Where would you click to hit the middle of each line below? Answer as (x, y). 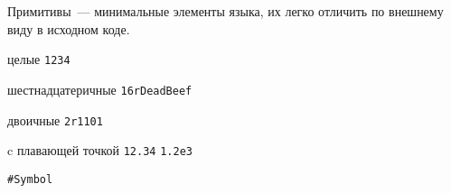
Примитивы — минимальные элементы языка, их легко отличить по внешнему (225, 11)
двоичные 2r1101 (55, 119)
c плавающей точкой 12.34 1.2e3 (100, 150)
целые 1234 (39, 59)
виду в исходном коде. (69, 28)
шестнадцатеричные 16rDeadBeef (100, 89)
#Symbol (30, 179)
